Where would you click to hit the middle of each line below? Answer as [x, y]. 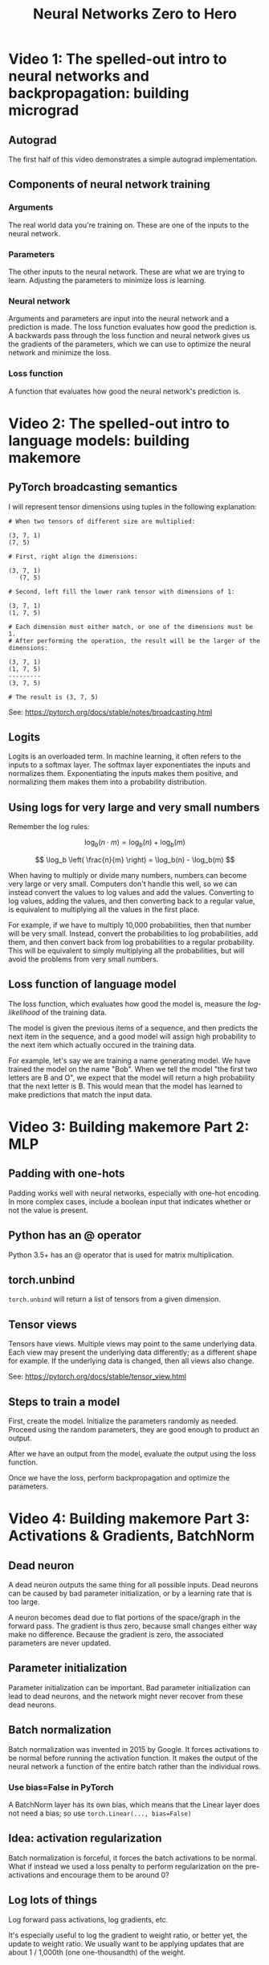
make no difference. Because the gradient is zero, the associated [116, 1635]
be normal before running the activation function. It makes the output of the [133, 1758]
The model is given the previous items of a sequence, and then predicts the [133, 1027]
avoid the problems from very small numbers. [84, 959]
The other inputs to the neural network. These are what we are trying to [126, 272]
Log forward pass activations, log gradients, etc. [88, 1919]
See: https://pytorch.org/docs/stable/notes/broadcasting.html [110, 712]
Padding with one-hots [67, 1174]
